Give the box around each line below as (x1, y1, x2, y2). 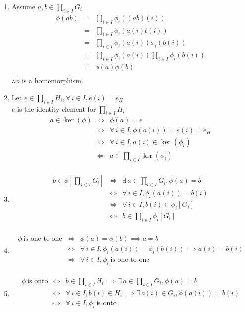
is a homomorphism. (22, 75, 83, 86)
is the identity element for (17, 103, 96, 114)
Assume (11, 1, 35, 11)
